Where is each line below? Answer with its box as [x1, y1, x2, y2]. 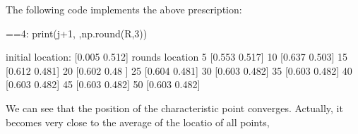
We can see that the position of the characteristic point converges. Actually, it [6, 100, 343, 115]
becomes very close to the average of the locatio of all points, [6, 114, 270, 129]
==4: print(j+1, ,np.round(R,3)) [6, 25, 148, 40]
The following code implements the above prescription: [6, 2, 242, 16]
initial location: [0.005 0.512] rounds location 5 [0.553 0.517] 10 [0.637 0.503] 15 [6, 49, 347, 64]
